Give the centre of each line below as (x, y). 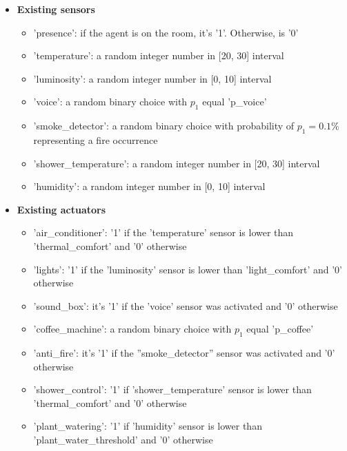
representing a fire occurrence (96, 139)
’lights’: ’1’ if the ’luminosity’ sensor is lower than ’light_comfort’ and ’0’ (188, 269)
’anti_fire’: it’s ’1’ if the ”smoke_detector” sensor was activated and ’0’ (184, 353)
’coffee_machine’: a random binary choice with (132, 329)
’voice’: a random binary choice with (110, 102)
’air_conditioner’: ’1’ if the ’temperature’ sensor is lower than (163, 232)
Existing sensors (56, 9)
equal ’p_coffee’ (280, 329)
